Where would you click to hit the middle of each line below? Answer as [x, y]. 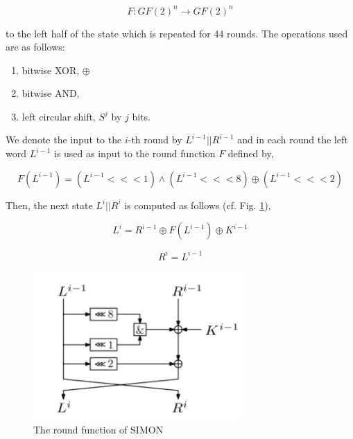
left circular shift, [59, 116]
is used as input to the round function [135, 153]
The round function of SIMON [98, 429]
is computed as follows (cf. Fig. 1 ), [198, 205]
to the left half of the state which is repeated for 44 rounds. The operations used [177, 33]
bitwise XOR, [51, 70]
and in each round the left [293, 140]
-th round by [155, 140]
